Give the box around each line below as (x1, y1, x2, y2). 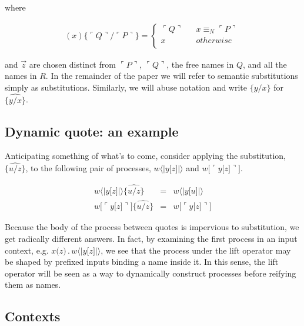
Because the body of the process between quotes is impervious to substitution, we (5, 221, 299, 233)
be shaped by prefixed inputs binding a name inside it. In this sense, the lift (5, 255, 279, 268)
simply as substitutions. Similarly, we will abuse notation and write (5, 81, 248, 93)
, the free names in (166, 58, 234, 70)
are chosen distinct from (29, 58, 116, 70)
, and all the (243, 58, 287, 70)
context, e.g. (5, 244, 49, 256)
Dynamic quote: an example (5, 122, 179, 140)
